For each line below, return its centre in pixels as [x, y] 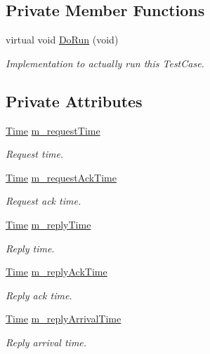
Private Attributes [74, 101]
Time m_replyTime [48, 224]
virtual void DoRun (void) [62, 40]
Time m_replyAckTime [57, 272]
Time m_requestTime [53, 130]
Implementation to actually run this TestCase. [105, 63]
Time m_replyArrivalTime [64, 319]
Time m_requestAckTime [61, 177]
